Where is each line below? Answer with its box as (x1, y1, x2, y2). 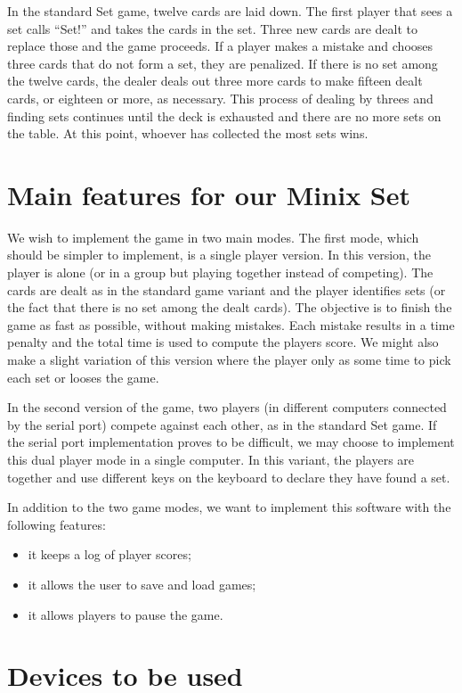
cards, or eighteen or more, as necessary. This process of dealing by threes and (7, 88, 434, 107)
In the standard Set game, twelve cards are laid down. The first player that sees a (7, 2, 453, 20)
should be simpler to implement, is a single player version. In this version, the (7, 245, 431, 264)
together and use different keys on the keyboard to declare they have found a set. (7, 467, 450, 486)
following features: (7, 515, 106, 533)
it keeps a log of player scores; (28, 545, 191, 564)
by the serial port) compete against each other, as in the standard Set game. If (7, 415, 437, 433)
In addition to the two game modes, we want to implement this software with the (7, 498, 451, 516)
